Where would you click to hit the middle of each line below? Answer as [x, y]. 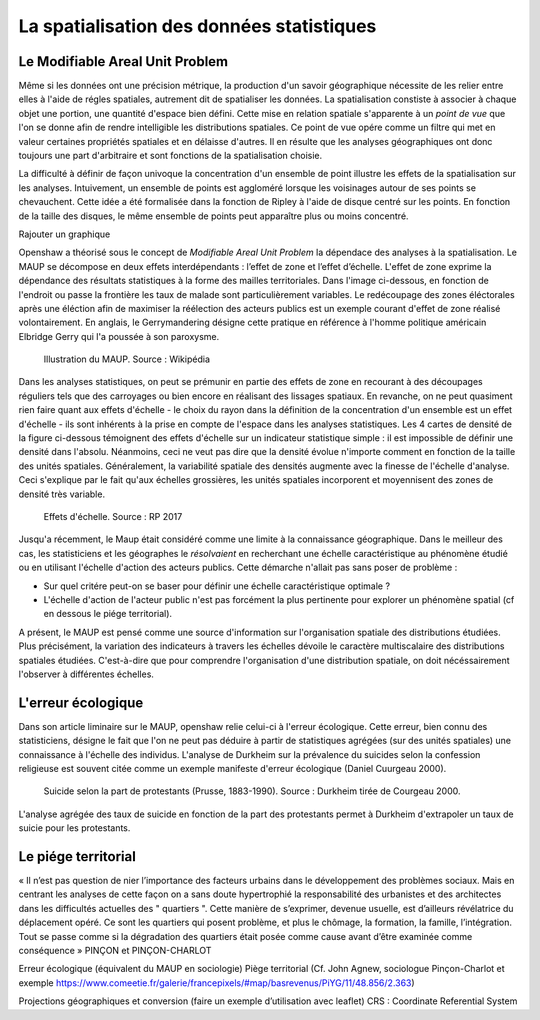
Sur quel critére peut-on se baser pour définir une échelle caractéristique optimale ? [216, 586]
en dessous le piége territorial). [108, 614]
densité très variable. [61, 494]
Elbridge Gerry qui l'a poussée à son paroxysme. [119, 336]
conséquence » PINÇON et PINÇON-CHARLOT [115, 951]
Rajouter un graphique [64, 234]
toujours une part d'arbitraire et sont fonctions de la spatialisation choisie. [170, 156]
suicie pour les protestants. [74, 828]
